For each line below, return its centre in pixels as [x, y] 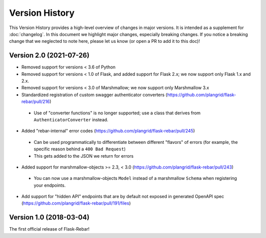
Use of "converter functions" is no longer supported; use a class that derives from [117, 113]
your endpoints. [50, 185]
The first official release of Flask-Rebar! [49, 229]
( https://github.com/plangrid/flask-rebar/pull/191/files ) [76, 203]
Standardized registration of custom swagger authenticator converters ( [94, 95]
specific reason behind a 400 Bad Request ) [80, 149]
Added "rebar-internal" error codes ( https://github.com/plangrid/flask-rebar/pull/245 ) [108, 131]
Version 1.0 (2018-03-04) [49, 218]
